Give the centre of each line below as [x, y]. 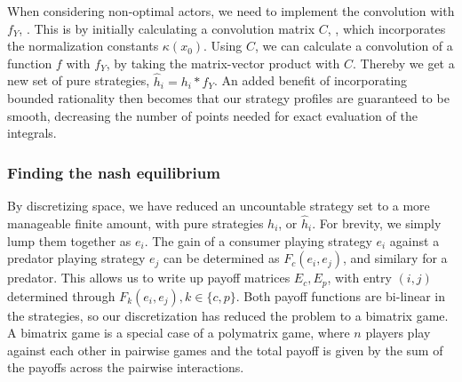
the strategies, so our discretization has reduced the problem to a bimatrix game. [228, 315]
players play [398, 333]
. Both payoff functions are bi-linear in [341, 295]
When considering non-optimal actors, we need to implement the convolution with [231, 11]
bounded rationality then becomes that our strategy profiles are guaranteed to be [228, 98]
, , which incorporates [386, 28]
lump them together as [69, 240]
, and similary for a [395, 258]
